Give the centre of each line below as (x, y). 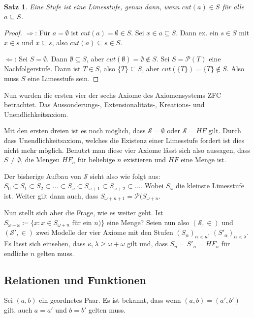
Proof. (13, 33)
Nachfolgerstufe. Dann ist (42, 69)
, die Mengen (40, 159)
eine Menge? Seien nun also (148, 222)
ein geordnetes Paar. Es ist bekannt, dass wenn (110, 300)
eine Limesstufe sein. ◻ (63, 78)
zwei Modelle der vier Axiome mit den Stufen (105, 232)
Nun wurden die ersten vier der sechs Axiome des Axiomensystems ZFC (113, 95)
